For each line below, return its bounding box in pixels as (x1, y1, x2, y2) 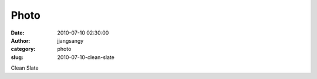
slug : (11, 53, 23, 61)
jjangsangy (57, 37, 84, 44)
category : (11, 46, 36, 53)
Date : (11, 29, 25, 36)
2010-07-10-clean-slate (57, 53, 114, 61)
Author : (11, 37, 31, 44)
